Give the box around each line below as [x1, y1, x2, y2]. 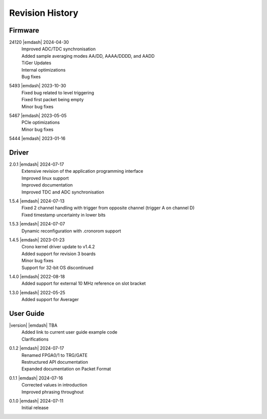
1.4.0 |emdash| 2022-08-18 [9, 273, 65, 279]
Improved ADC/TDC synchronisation [21, 46, 96, 52]
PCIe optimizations [21, 119, 60, 125]
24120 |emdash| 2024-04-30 [9, 39, 69, 45]
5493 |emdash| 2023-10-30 [9, 83, 66, 89]
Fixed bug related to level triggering [21, 89, 94, 96]
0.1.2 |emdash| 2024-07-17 [9, 345, 64, 351]
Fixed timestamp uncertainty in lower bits [21, 212, 106, 218]
